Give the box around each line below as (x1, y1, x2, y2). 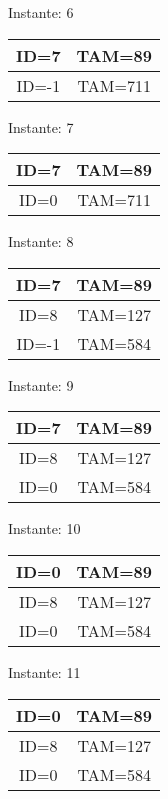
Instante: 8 (8, 231, 74, 252)
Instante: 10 (8, 518, 81, 539)
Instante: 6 (8, 2, 74, 22)
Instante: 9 (8, 374, 74, 395)
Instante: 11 (8, 661, 81, 682)
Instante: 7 (8, 116, 74, 137)
